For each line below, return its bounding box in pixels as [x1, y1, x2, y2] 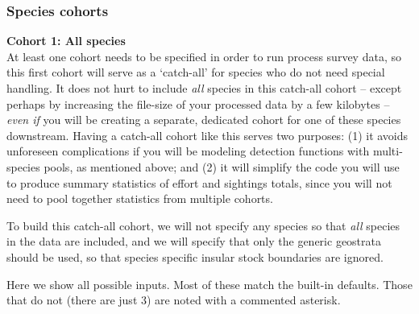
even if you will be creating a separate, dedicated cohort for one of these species [6, 111, 401, 128]
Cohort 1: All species [6, 32, 126, 49]
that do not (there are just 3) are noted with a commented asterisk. [6, 291, 341, 308]
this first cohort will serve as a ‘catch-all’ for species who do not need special [6, 64, 385, 81]
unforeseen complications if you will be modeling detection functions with [6, 143, 370, 159]
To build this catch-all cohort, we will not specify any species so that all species [6, 217, 400, 233]
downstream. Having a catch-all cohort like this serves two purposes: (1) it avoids [6, 126, 409, 143]
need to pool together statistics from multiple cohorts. [6, 190, 273, 207]
